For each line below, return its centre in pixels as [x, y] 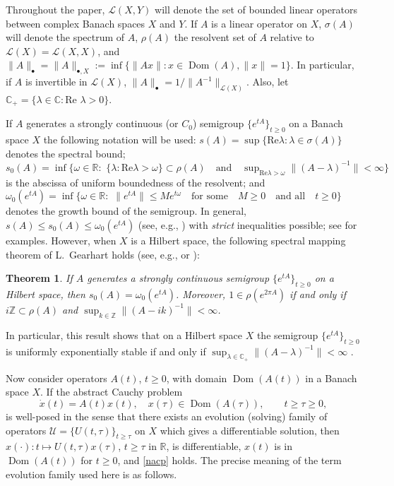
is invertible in [56, 82]
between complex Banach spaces [76, 23]
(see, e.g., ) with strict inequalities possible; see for [247, 224]
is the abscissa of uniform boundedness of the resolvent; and [136, 182]
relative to [292, 37]
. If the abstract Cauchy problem [112, 392]
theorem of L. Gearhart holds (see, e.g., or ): [103, 254]
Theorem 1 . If [39, 278]
